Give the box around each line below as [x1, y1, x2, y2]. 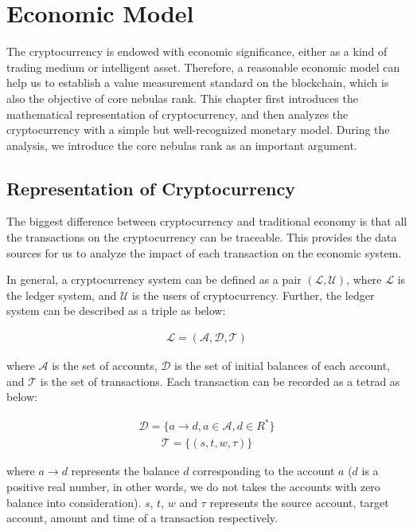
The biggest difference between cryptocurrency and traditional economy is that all [6, 213, 407, 230]
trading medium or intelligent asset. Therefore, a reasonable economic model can [6, 58, 400, 75]
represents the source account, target [209, 494, 389, 510]
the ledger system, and [6, 286, 117, 303]
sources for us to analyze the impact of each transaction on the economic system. [6, 244, 402, 261]
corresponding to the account [193, 462, 335, 479]
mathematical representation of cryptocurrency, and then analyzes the [6, 105, 349, 122]
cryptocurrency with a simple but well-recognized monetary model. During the [6, 121, 390, 138]
